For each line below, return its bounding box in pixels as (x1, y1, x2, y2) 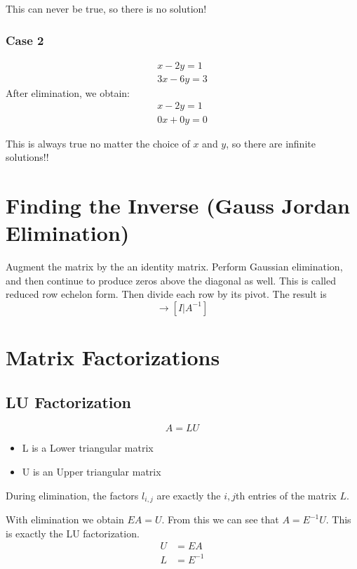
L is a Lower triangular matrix (22, 440, 154, 455)
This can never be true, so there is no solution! (6, 1, 207, 15)
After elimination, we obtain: (6, 85, 130, 100)
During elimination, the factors (6, 488, 139, 502)
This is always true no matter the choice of (6, 136, 190, 150)
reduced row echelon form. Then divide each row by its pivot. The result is (6, 287, 327, 301)
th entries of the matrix (236, 488, 337, 502)
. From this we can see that (161, 512, 279, 527)
